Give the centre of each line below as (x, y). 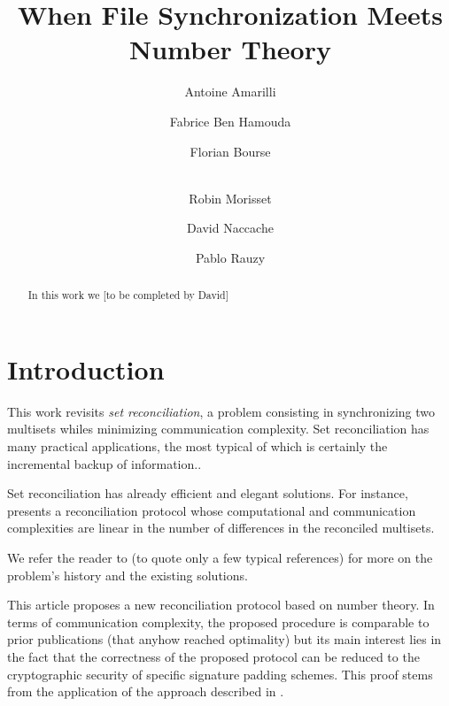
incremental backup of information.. (105, 463)
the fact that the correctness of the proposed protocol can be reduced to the (213, 656)
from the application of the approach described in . (146, 691)
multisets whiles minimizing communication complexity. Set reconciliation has (218, 429)
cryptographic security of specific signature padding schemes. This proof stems (220, 674)
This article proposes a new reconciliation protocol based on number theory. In (221, 605)
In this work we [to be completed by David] (128, 295)
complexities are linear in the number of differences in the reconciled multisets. (221, 528)
